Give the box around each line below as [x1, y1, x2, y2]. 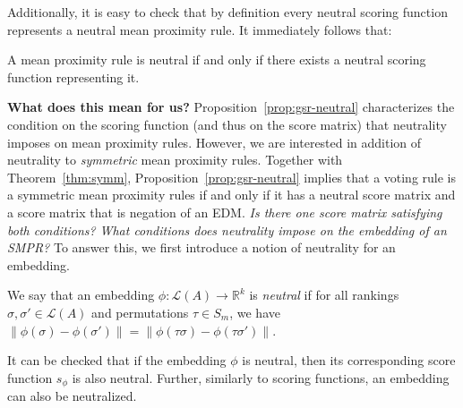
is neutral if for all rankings [249, 285, 399, 304]
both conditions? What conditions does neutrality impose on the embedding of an [7, 220, 447, 239]
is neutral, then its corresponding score [242, 351, 456, 370]
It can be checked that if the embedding [7, 351, 227, 370]
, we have [229, 302, 280, 321]
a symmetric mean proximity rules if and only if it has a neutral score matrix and [7, 185, 456, 204]
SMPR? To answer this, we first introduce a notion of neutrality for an [7, 238, 396, 257]
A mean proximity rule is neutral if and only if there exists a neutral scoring [7, 50, 426, 69]
